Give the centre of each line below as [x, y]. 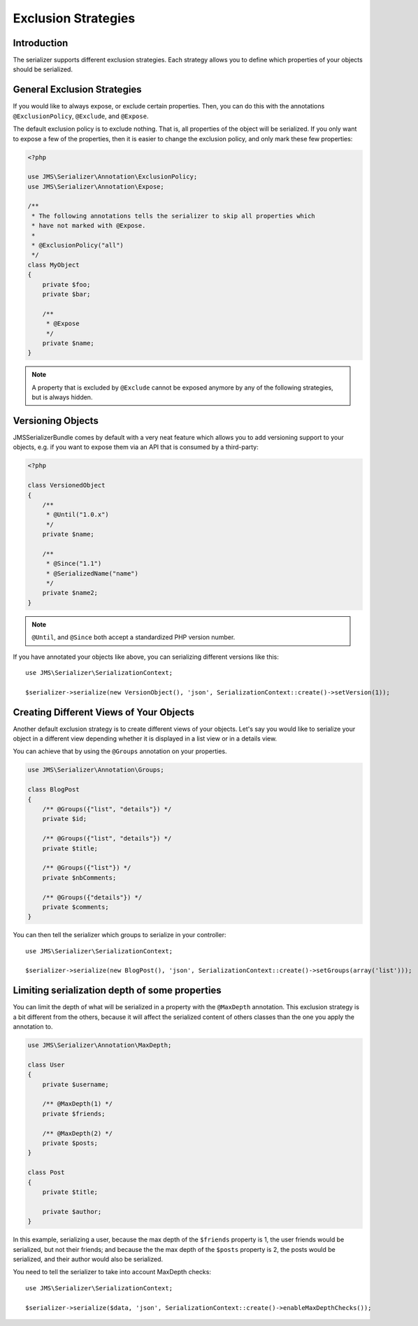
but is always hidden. [62, 397]
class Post [46, 1172]
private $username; [76, 1084]
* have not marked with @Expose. [89, 226]
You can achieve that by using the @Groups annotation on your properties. [120, 751]
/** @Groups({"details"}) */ [92, 897]
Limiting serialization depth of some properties [117, 991]
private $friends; [74, 1113]
